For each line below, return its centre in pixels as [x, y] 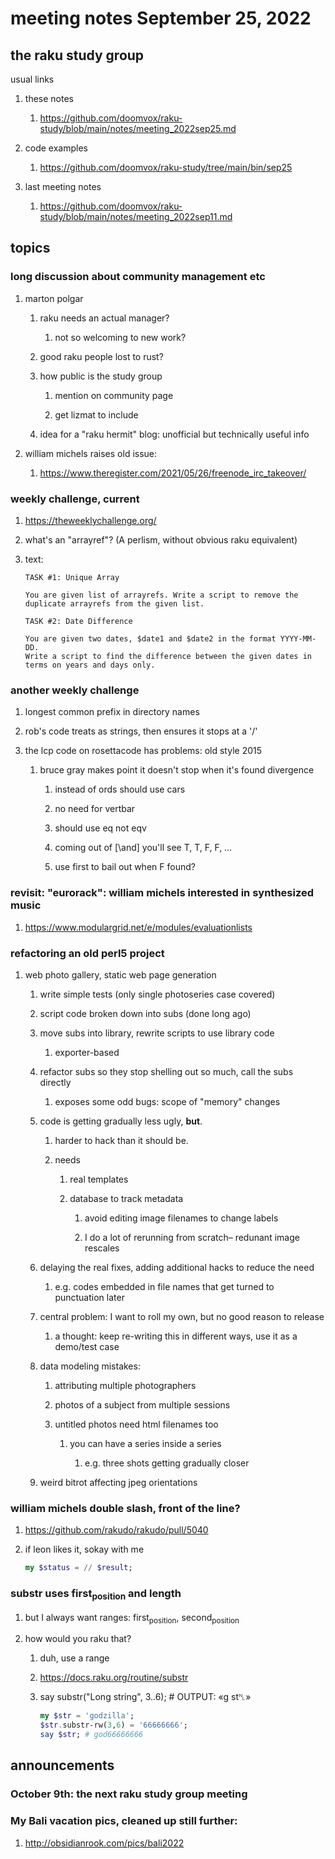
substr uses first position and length [96, 1594]
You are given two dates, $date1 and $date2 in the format [150, 638]
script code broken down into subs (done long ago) [145, 1013]
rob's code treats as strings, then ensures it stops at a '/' [141, 731]
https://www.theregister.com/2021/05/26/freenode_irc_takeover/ [173, 473]
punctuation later [89, 1297]
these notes [49, 98]
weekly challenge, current [75, 499]
